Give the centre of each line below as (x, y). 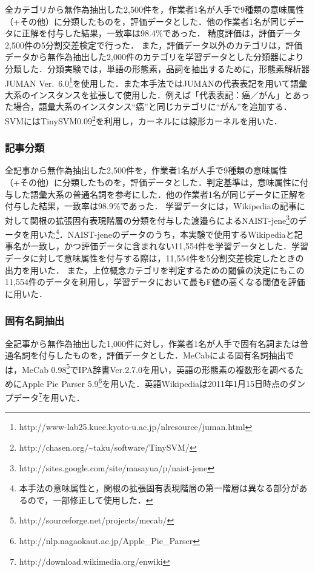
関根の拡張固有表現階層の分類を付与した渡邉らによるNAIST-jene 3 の (164, 219)
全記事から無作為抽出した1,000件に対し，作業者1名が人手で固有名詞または (152, 343)
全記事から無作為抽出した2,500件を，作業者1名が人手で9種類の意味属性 (146, 170)
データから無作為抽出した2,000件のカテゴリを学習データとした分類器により (154, 57)
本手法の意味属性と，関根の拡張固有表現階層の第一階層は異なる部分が (159, 488)
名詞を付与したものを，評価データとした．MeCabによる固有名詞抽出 (149, 355)
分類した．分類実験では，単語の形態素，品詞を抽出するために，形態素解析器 (157, 68)
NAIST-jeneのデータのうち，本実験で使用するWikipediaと (181, 234)
